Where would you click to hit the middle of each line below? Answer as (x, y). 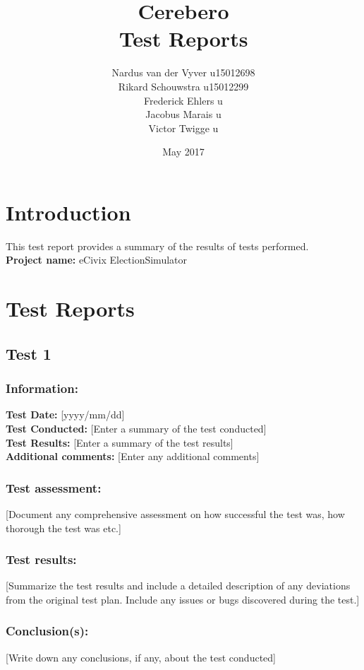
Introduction (68, 212)
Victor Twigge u (183, 128)
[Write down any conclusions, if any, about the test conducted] (141, 657)
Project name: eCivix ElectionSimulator (96, 260)
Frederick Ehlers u (183, 100)
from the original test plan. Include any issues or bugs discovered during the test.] (183, 599)
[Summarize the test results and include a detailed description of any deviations (178, 586)
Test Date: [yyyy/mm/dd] (65, 415)
